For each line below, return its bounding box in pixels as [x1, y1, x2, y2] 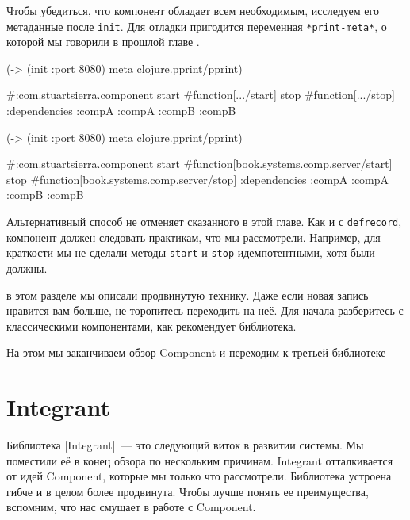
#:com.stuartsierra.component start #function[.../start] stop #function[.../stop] [6, 86, 395, 103]
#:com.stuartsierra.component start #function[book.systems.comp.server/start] [6, 155, 393, 172]
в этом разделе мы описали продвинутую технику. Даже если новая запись [6, 286, 369, 303]
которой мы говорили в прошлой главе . [6, 33, 200, 50]
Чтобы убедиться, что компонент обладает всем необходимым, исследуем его [6, 2, 379, 18]
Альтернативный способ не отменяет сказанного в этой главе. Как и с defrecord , [6, 213, 402, 229]
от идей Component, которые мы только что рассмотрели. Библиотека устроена [6, 468, 392, 484]
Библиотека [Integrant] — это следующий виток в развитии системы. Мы [6, 437, 364, 453]
